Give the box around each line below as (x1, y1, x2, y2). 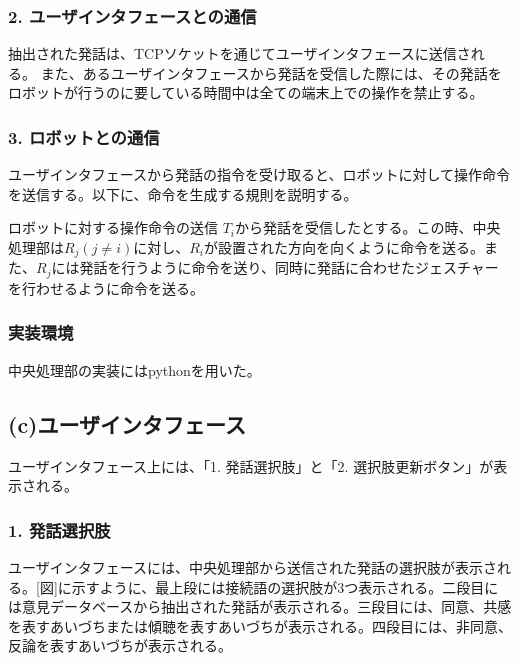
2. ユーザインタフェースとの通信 (8, 3, 257, 28)
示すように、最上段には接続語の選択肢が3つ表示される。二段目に (71, 576, 499, 597)
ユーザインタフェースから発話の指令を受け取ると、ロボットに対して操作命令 (8, 164, 511, 185)
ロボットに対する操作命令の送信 (8, 217, 218, 238)
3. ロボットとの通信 (8, 124, 160, 149)
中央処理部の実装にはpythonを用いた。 (8, 359, 261, 380)
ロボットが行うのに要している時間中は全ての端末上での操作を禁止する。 (8, 82, 484, 103)
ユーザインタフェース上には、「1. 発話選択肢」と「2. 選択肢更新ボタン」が (8, 455, 494, 476)
